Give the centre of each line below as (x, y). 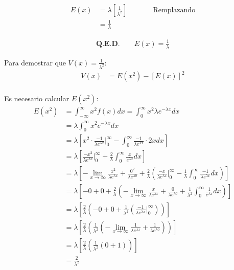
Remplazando (174, 10)
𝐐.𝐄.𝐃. (108, 44)
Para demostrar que (35, 62)
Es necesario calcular (37, 98)
